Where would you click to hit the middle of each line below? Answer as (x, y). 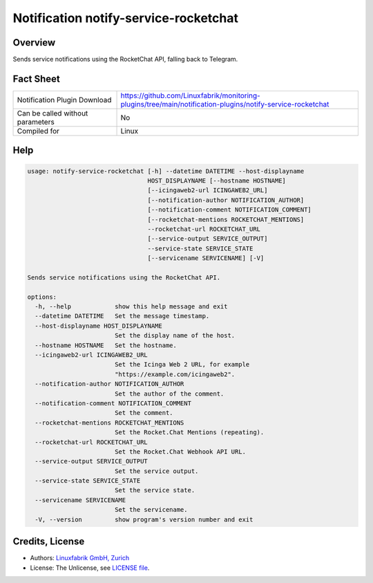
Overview (34, 43)
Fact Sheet (36, 78)
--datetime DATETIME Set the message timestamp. (122, 316)
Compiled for (38, 131)
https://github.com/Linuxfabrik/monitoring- (190, 95)
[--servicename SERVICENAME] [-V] (206, 258)
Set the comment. (144, 413)
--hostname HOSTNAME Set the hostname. (106, 345)
